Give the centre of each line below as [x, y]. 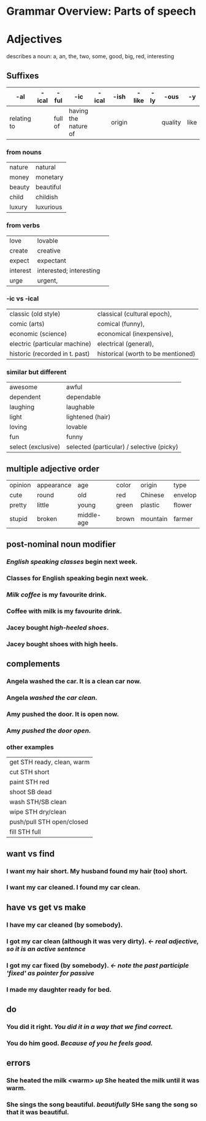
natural [46, 167]
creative [49, 251]
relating [21, 118]
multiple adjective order [53, 469]
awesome [24, 387]
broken [47, 519]
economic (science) [38, 333]
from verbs [23, 226]
